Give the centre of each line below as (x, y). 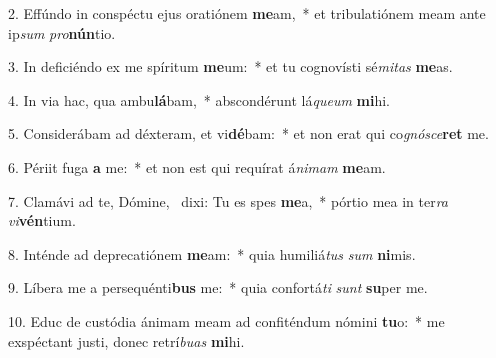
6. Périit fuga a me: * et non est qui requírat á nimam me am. (197, 166)
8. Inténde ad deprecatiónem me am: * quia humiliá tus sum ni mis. (212, 253)
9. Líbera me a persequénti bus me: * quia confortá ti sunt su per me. (218, 287)
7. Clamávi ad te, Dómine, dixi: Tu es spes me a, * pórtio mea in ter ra (228, 200)
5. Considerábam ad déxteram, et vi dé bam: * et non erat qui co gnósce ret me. (248, 133)
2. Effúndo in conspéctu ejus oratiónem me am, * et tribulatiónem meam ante (247, 13)
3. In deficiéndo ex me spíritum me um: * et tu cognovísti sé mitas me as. (230, 66)
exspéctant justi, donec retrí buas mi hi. (126, 340)
